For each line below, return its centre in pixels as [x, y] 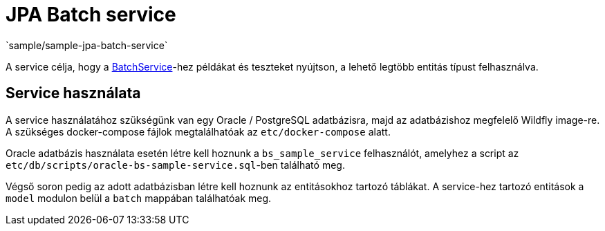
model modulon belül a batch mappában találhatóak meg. [139, 198]
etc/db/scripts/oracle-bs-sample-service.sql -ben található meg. [175, 165]
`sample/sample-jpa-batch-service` [87, 45]
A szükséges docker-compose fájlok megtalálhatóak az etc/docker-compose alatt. [198, 131]
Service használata [73, 93]
